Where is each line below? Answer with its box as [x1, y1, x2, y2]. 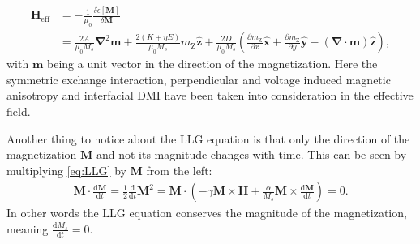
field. [6, 102, 31, 119]
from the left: [146, 161, 212, 178]
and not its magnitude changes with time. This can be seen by [96, 146, 407, 163]
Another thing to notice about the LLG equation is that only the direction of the [6, 130, 410, 147]
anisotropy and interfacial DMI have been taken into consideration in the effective [6, 87, 414, 104]
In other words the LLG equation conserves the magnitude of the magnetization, [6, 204, 407, 221]
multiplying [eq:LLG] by [6, 161, 126, 178]
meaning [6, 220, 49, 237]
